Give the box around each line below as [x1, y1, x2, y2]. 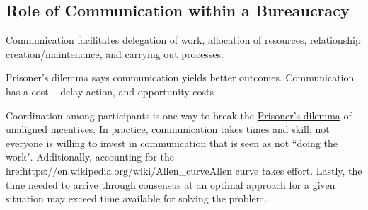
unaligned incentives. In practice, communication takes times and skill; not [6, 122, 330, 136]
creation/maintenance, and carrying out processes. [6, 46, 224, 61]
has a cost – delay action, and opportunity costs [6, 83, 214, 98]
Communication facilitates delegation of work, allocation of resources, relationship [6, 33, 361, 47]
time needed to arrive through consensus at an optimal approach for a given [6, 177, 335, 192]
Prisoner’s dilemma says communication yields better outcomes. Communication [6, 70, 355, 85]
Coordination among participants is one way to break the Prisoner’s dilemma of [6, 107, 352, 122]
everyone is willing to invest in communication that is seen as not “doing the [6, 135, 338, 150]
